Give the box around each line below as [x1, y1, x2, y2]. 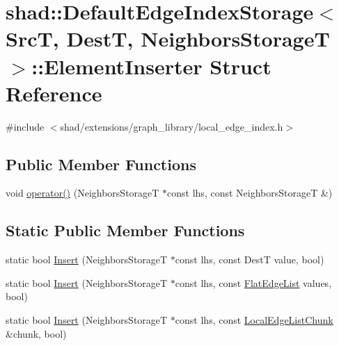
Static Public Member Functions [6, 220, 245, 241]
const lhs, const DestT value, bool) [175, 252, 324, 267]
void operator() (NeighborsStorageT [6, 186, 159, 200]
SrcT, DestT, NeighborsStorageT [6, 24, 330, 53]
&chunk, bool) [6, 326, 67, 340]
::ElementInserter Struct [31, 51, 271, 80]
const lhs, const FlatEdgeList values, [175, 275, 332, 290]
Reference [6, 79, 102, 107]
